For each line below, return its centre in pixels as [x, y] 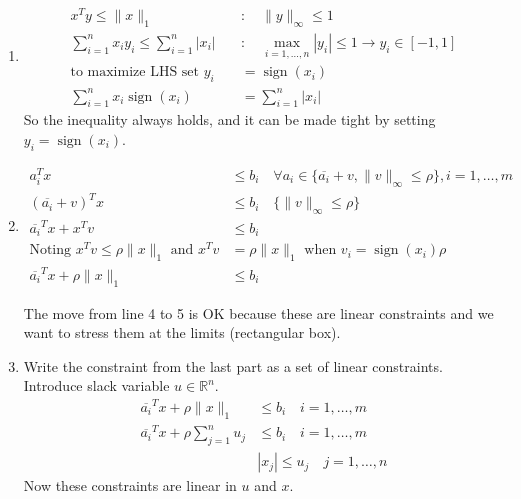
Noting [50, 250]
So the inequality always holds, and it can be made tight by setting [229, 119]
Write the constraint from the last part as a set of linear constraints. [233, 365]
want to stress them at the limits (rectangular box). [182, 332]
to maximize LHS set [134, 72]
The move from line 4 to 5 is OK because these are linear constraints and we [258, 312]
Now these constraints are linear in [130, 485]
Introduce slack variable [96, 385]
